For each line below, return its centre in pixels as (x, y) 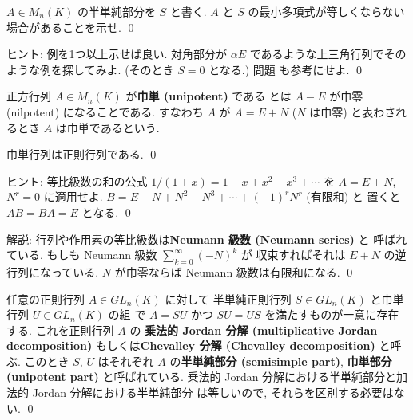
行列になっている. (53, 271)
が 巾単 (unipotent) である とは (208, 96)
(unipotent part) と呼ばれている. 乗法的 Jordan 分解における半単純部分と (202, 377)
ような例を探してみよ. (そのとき (90, 69)
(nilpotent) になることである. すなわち (105, 111)
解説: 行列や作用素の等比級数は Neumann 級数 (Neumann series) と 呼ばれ (207, 239)
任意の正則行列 (46, 298)
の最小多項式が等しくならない (326, 11)
